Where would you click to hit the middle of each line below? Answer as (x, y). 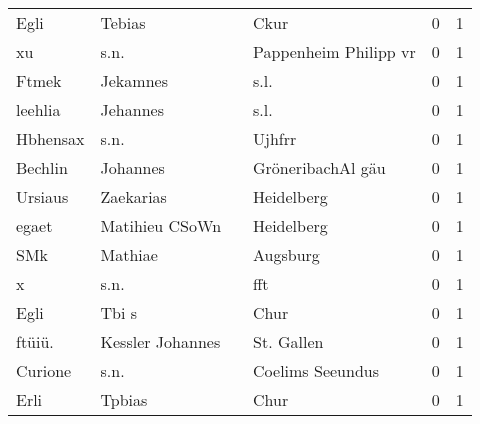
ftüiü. (35, 341)
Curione (44, 370)
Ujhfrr (275, 138)
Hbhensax (50, 138)
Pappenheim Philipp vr (334, 51)
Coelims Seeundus (316, 370)
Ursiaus (42, 196)
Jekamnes (134, 80)
